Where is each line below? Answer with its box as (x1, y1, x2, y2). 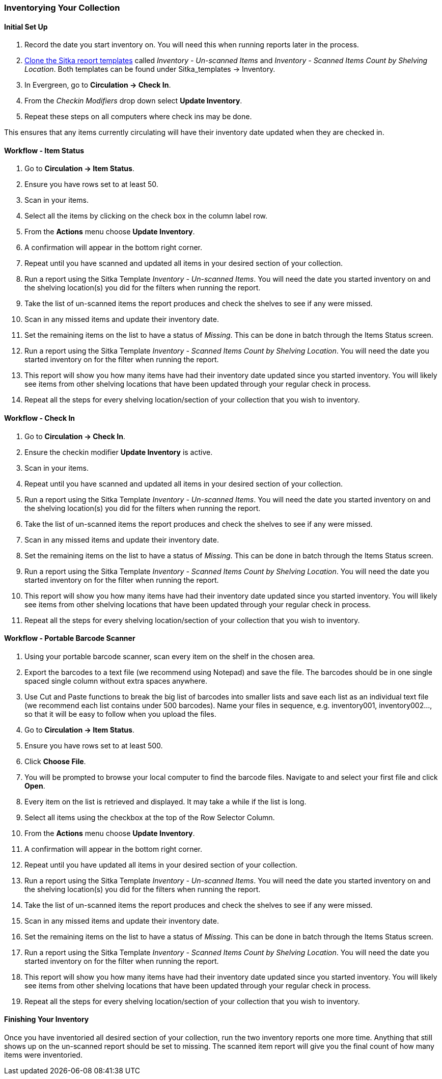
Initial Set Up (4, 22, 48, 31)
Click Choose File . (24, 757, 86, 766)
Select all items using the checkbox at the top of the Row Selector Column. (24, 813, 275, 822)
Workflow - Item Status (4, 146, 85, 155)
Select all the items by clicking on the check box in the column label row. (24, 211, 267, 221)
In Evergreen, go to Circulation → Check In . (24, 80, 171, 90)
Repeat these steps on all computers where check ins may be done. (24, 112, 252, 121)
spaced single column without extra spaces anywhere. (24, 676, 207, 685)
